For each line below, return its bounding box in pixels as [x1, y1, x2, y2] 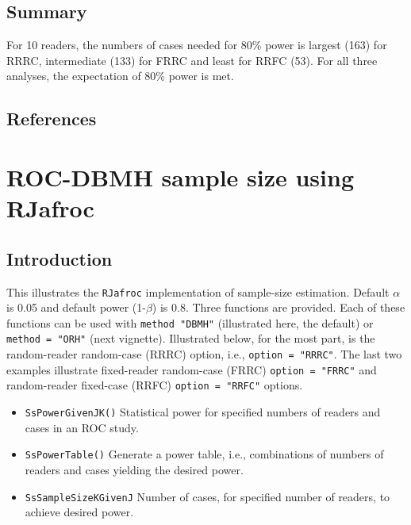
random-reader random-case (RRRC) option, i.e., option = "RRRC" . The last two [6, 346, 402, 362]
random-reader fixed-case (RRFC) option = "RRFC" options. [6, 377, 303, 393]
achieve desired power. [25, 504, 134, 520]
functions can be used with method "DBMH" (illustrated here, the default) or [6, 314, 374, 331]
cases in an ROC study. [25, 419, 139, 435]
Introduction [6, 246, 113, 270]
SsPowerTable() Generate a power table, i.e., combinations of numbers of [25, 446, 384, 462]
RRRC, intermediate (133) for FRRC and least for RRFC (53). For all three [6, 52, 378, 68]
